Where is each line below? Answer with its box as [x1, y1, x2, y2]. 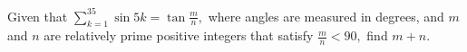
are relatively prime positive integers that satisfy [44, 26, 314, 45]
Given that [7, 6, 68, 25]
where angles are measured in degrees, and [208, 6, 444, 25]
